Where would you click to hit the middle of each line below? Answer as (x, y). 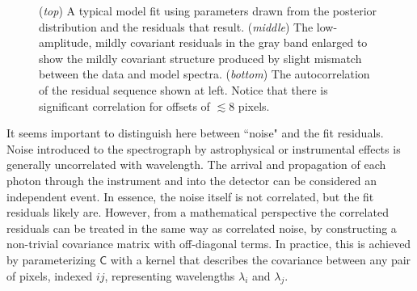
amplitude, (65, 42)
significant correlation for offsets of (124, 105)
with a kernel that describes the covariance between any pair (261, 259)
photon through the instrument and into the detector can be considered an (192, 180)
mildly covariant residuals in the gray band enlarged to (232, 42)
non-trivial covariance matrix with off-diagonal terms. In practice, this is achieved (209, 244)
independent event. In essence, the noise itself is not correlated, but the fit (190, 196)
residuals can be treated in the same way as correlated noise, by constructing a (202, 228)
